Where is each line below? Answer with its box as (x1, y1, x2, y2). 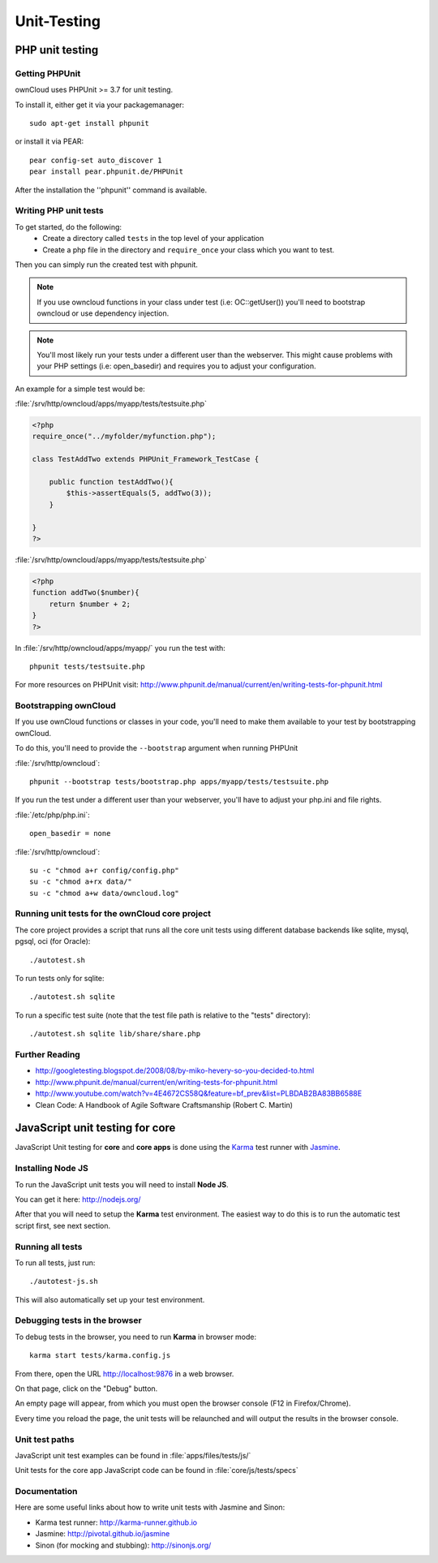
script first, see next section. (15, 1221, 111, 1230)
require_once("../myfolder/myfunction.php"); (32, 432, 217, 441)
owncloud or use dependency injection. (36, 308, 170, 318)
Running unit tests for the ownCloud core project (15, 908, 211, 919)
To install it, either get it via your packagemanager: (15, 100, 185, 110)
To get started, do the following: (15, 222, 122, 231)
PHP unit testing (15, 43, 99, 57)
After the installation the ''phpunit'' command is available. (15, 185, 207, 195)
